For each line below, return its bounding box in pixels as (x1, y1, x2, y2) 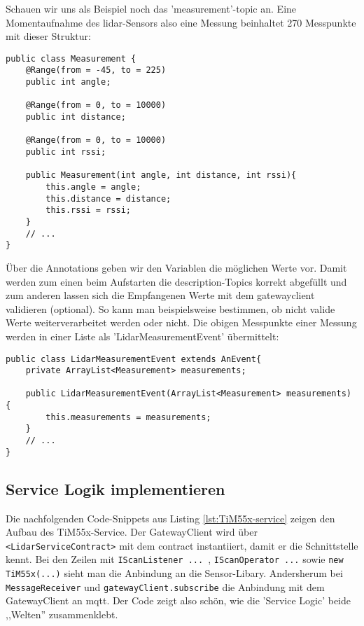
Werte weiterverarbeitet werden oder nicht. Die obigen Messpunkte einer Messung (6, 315, 357, 330)
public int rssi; (25, 147, 106, 158)
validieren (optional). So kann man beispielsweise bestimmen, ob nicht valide (6, 301, 335, 316)
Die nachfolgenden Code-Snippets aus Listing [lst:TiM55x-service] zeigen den (6, 510, 335, 525)
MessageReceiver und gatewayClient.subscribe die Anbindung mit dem (6, 579, 325, 594)
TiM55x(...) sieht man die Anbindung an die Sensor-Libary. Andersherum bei (6, 566, 343, 580)
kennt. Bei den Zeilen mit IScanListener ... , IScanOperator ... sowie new (6, 552, 344, 566)
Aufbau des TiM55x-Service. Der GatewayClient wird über (6, 524, 258, 539)
